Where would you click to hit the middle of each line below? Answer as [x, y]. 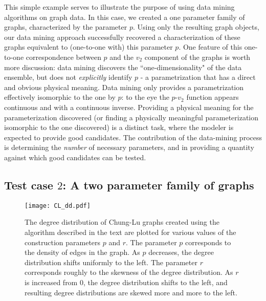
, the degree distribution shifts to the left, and [155, 282]
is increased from [51, 282]
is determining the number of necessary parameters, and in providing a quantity [129, 147]
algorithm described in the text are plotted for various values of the [130, 232]
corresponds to [208, 242]
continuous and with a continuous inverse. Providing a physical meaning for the [129, 107]
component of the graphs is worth [197, 57]
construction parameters [63, 242]
